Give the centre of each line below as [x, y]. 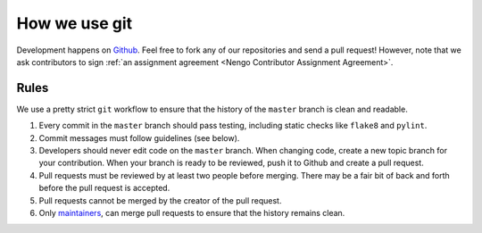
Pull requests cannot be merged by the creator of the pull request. [160, 200]
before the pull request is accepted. [104, 188]
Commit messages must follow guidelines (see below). [139, 137]
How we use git [75, 23]
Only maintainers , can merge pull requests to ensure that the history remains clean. [192, 212]
